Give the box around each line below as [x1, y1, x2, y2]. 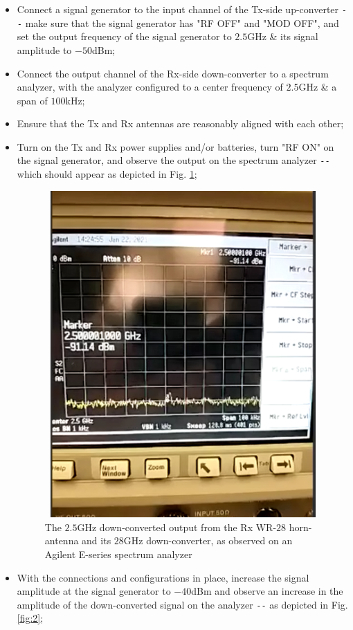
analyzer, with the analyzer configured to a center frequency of [17, 80, 283, 94]
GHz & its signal [247, 29, 318, 44]
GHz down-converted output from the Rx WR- [77, 519, 277, 534]
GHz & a [298, 80, 337, 94]
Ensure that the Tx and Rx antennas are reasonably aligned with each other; [17, 116, 344, 131]
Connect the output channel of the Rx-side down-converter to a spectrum [17, 66, 329, 80]
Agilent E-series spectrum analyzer [44, 546, 192, 561]
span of [17, 93, 48, 107]
